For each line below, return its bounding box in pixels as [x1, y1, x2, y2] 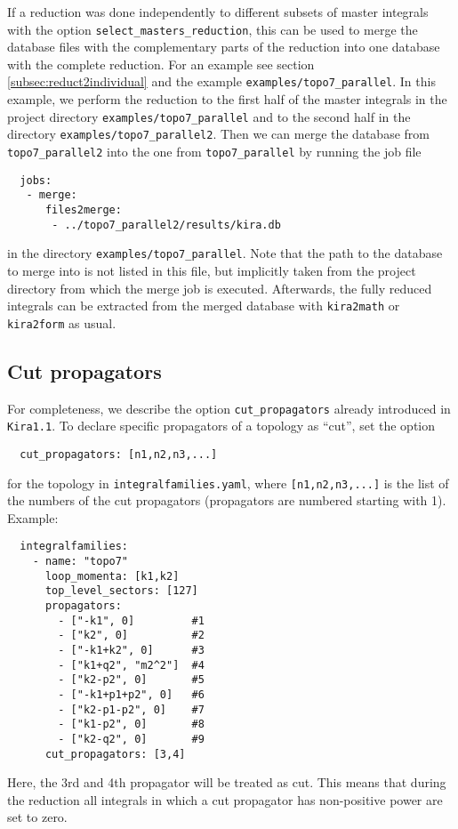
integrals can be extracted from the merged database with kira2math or [7, 296, 400, 315]
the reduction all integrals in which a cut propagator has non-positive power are [7, 790, 443, 809]
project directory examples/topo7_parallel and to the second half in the [7, 107, 411, 125]
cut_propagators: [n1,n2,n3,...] [20, 447, 218, 461]
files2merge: [44, 203, 122, 216]
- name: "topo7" [32, 555, 129, 568]
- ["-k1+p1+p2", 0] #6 [58, 688, 205, 702]
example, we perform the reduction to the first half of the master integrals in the [7, 90, 447, 109]
